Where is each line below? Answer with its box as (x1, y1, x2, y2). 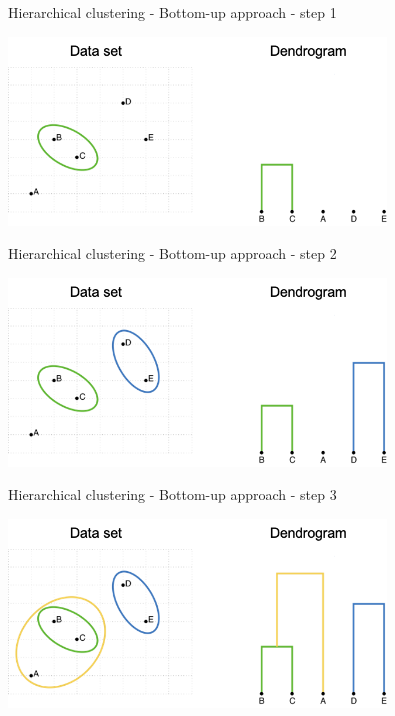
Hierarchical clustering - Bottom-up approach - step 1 (8, 2, 337, 22)
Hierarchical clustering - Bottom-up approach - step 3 (8, 484, 337, 505)
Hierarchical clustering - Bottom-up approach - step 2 (8, 243, 337, 264)
